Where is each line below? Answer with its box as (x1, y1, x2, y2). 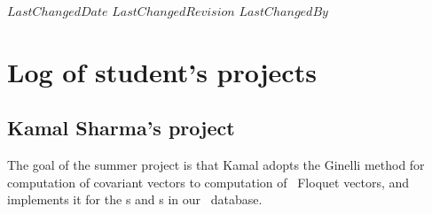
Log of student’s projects (7, 53, 317, 89)
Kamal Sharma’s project (7, 114, 235, 141)
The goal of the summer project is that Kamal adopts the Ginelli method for (7, 156, 425, 174)
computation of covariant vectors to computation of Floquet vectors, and (7, 172, 410, 191)
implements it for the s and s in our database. (7, 190, 263, 209)
